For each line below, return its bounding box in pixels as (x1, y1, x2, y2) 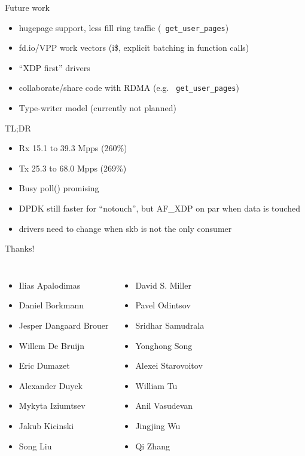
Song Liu (19, 439, 52, 452)
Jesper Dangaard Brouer (19, 319, 109, 332)
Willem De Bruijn (19, 339, 85, 351)
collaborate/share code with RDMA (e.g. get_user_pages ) (19, 81, 239, 94)
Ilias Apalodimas (19, 279, 81, 291)
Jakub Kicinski (19, 420, 74, 431)
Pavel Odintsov (135, 299, 191, 311)
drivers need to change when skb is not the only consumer (19, 222, 232, 234)
